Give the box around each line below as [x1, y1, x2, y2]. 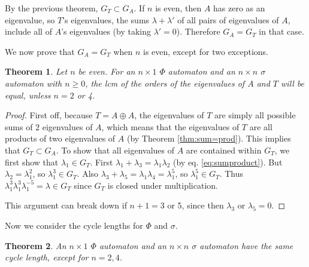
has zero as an [213, 2, 265, 14]
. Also [77, 167, 99, 180]
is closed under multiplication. [107, 179, 218, 191]
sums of [5, 120, 33, 133]
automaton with [5, 76, 62, 89]
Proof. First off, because [5, 109, 93, 121]
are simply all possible [214, 109, 296, 121]
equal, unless [5, 88, 51, 101]
